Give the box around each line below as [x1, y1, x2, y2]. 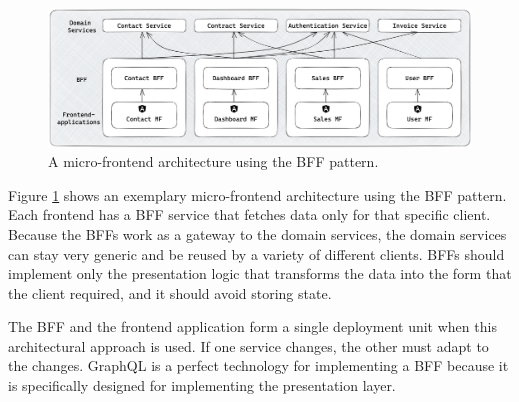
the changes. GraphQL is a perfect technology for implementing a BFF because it [8, 355, 509, 376]
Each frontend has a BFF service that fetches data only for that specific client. [8, 204, 491, 225]
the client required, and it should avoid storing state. [8, 282, 332, 303]
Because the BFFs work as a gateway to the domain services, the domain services [8, 223, 507, 244]
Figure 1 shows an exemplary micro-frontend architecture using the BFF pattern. [8, 184, 507, 205]
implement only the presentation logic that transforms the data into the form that [8, 263, 512, 284]
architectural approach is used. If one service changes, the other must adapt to [8, 335, 489, 356]
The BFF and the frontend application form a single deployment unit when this [8, 316, 497, 337]
